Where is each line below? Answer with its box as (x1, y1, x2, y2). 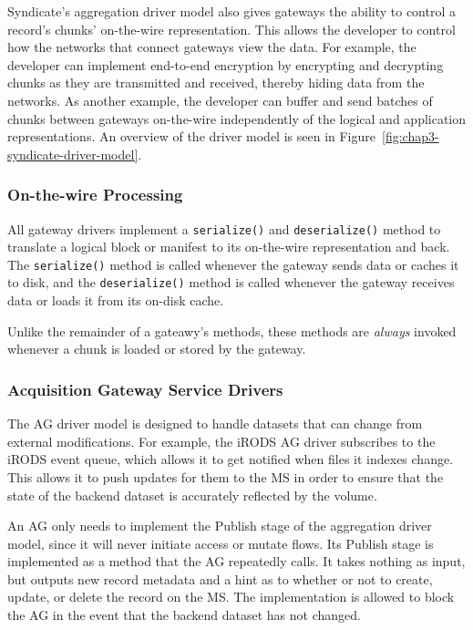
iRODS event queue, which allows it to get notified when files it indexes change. (7, 449, 454, 469)
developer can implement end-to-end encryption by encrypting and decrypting (7, 55, 444, 74)
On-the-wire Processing (7, 183, 183, 206)
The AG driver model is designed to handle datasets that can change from (7, 414, 423, 433)
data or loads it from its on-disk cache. (7, 291, 224, 310)
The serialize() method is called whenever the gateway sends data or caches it (7, 254, 459, 274)
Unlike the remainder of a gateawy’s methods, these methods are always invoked (7, 321, 457, 340)
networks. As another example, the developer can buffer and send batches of (7, 90, 433, 109)
